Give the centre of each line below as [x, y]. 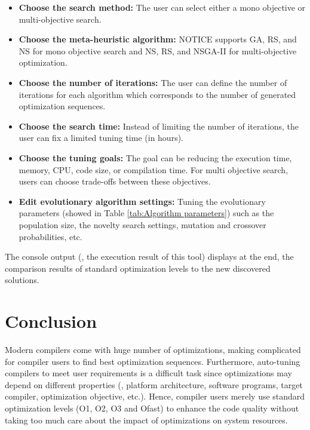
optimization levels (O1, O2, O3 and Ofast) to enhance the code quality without [152, 408]
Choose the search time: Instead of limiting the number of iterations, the [159, 126]
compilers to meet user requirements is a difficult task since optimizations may [148, 373]
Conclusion [51, 321]
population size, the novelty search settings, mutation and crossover [142, 224]
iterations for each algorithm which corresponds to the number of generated [157, 94]
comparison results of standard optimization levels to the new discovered [138, 268]
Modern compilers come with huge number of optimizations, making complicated [153, 349]
